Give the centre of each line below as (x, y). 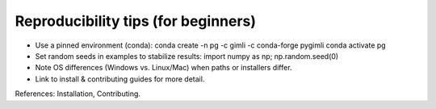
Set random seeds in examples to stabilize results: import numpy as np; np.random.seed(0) (187, 56)
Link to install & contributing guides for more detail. (120, 79)
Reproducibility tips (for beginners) (136, 21)
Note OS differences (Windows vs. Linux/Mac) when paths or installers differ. (163, 68)
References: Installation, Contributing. (78, 94)
